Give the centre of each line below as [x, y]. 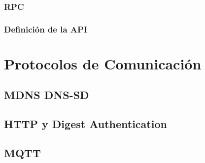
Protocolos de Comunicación [103, 63]
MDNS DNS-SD [47, 95]
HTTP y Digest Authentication [85, 124]
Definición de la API [46, 29]
